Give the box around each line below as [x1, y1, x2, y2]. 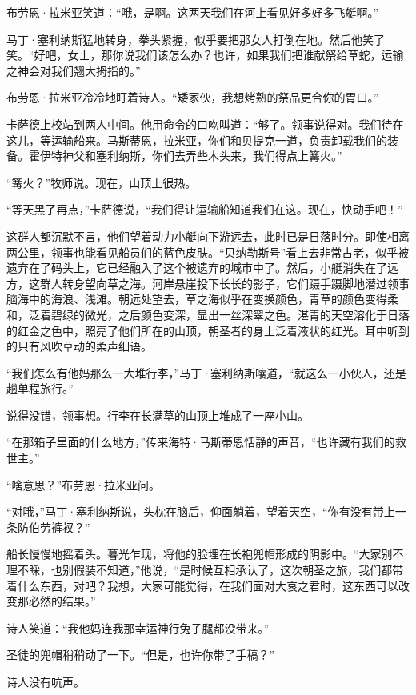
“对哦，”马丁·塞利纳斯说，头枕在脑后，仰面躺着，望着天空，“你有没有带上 [6, 503, 395, 520]
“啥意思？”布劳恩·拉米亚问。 [6, 476, 161, 493]
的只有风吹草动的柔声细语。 [6, 338, 152, 354]
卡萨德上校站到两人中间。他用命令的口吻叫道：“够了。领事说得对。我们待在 [6, 115, 404, 132]
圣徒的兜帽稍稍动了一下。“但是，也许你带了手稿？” [6, 646, 275, 663]
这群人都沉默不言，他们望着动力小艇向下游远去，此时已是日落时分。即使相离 [6, 227, 410, 244]
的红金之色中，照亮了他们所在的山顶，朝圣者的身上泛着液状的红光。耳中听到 [6, 322, 410, 338]
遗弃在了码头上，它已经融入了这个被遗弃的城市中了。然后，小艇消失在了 [6, 259, 387, 276]
